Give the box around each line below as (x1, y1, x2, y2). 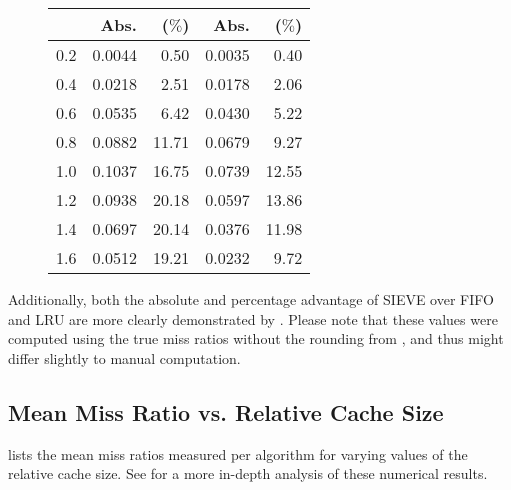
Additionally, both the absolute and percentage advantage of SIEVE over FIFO (8, 289, 494, 309)
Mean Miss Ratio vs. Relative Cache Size (8, 396, 444, 427)
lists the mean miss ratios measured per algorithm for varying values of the (8, 443, 468, 464)
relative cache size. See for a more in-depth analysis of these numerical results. (8, 463, 488, 484)
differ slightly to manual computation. (8, 347, 241, 368)
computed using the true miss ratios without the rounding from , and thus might (8, 328, 504, 349)
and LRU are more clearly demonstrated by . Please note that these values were (8, 308, 498, 329)
